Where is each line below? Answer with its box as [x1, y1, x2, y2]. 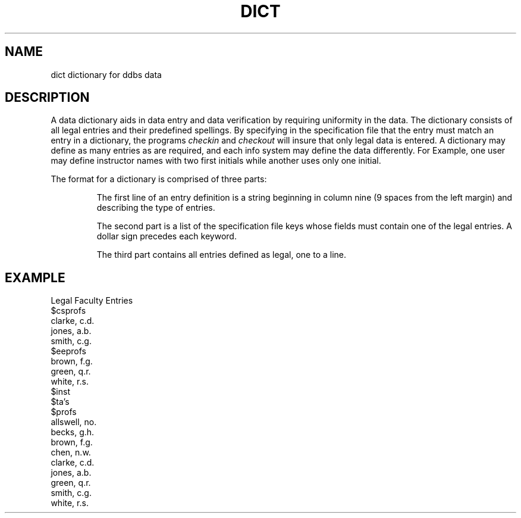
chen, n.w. [51, 447, 91, 458]
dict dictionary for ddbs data [51, 69, 162, 80]
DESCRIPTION [5, 90, 90, 105]
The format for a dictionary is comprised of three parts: [51, 174, 267, 185]
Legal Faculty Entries [51, 295, 133, 306]
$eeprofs [51, 346, 86, 357]
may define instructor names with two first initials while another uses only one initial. [51, 155, 381, 166]
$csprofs [51, 305, 86, 316]
